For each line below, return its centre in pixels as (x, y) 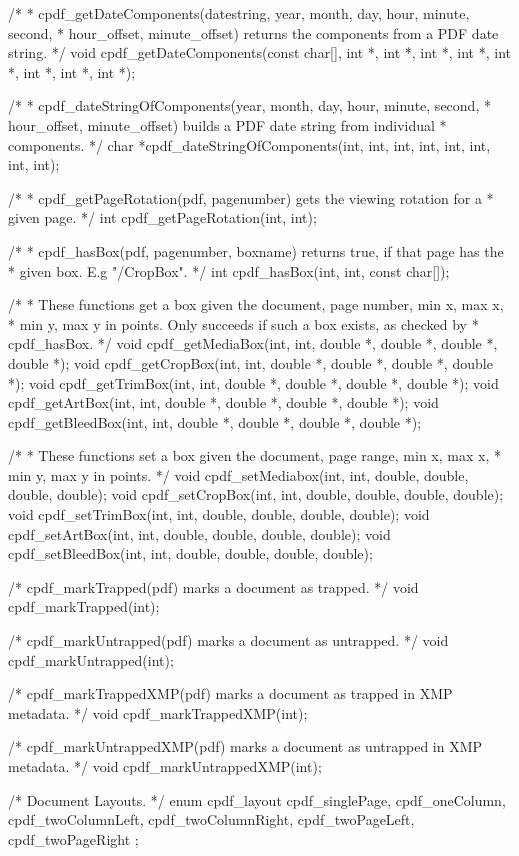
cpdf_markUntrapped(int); (91, 659)
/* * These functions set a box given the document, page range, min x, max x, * (254, 455)
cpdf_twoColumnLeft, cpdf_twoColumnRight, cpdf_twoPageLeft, (211, 819)
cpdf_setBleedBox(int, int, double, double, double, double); (190, 553)
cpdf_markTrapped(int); (84, 606)
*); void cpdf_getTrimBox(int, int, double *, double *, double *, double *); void (253, 382)
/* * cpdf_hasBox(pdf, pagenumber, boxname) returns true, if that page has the (256, 250)
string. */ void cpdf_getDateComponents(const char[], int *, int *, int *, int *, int (259, 52)
